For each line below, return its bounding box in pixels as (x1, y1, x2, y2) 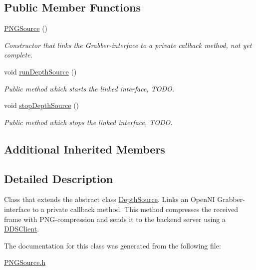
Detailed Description (4, 170, 113, 186)
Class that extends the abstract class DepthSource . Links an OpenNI (4, 194, 215, 204)
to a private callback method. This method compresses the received (32, 203, 239, 214)
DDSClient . (4, 223, 39, 234)
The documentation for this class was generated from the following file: (4, 240, 221, 250)
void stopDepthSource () (4, 100, 79, 110)
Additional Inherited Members (4, 141, 165, 156)
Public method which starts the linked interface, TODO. (4, 83, 175, 93)
